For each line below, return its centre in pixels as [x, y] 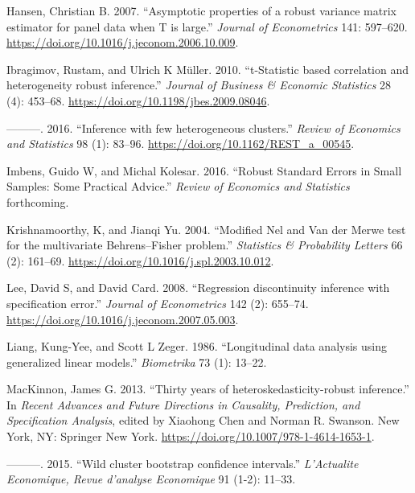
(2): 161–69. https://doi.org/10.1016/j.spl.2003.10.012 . [140, 260]
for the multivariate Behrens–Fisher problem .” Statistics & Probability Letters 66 [205, 245]
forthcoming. [38, 201]
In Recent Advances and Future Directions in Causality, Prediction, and [183, 404]
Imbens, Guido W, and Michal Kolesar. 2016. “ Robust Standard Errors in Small [204, 170]
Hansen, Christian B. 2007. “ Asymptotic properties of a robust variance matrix [201, 10]
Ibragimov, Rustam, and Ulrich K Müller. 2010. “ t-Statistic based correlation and [207, 69]
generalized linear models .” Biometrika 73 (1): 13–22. [137, 362]
